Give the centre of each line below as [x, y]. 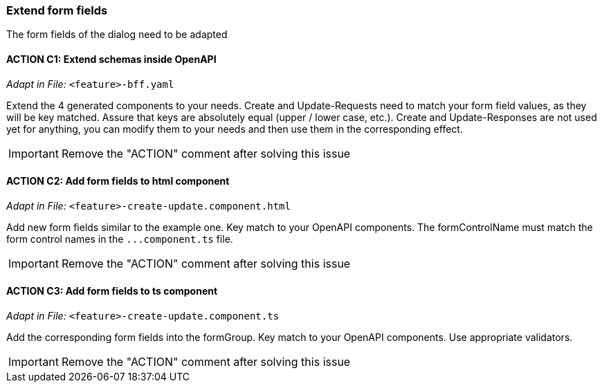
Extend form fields [57, 10]
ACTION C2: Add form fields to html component [118, 181]
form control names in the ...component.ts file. [120, 239]
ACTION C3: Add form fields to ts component [112, 291]
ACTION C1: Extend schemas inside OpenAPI [111, 59]
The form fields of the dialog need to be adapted [117, 35]
